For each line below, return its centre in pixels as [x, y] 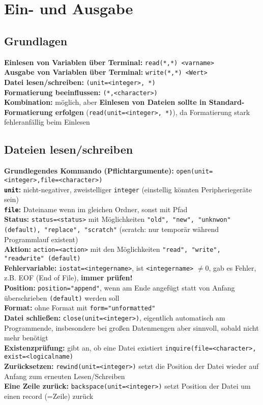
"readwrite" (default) [42, 259]
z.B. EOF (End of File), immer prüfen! [68, 278]
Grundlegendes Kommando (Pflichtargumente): [89, 171]
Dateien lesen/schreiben [69, 149]
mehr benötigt [26, 338]
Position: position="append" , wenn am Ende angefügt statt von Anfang [120, 287]
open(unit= [195, 172]
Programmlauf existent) [41, 239]
